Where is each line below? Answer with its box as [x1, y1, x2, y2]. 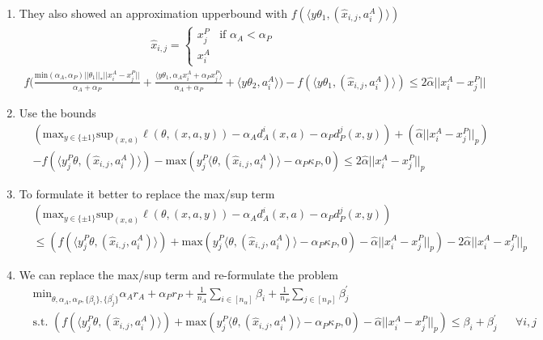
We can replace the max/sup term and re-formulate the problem [19, 266, 338, 283]
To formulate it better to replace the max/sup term [19, 185, 275, 202]
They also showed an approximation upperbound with [19, 5, 288, 21]
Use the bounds [19, 104, 96, 121]
